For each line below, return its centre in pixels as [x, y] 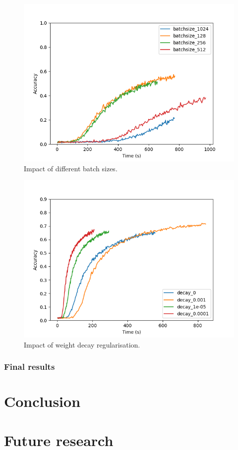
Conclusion [42, 401]
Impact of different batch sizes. [71, 168]
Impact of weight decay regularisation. [82, 344]
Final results [30, 367]
